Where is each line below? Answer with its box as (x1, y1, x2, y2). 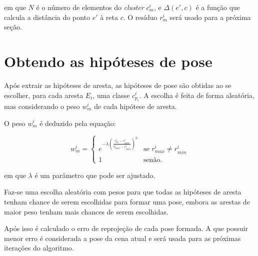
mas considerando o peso (4, 100, 80, 111)
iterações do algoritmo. (4, 242, 74, 253)
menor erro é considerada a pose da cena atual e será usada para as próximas (4, 232, 241, 243)
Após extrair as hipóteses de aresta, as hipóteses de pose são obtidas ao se (4, 79, 231, 90)
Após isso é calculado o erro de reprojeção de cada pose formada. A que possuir (4, 223, 248, 233)
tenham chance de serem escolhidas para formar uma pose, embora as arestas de (4, 196, 250, 207)
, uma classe (92, 89, 130, 100)
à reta (100, 11, 118, 22)
